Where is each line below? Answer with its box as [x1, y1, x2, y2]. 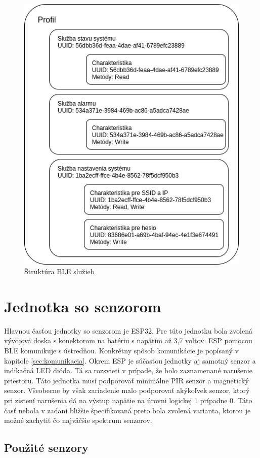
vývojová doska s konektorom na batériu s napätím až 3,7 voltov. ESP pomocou [4, 335, 252, 346]
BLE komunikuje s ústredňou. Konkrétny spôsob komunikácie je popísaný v [4, 345, 239, 356]
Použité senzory [4, 440, 89, 455]
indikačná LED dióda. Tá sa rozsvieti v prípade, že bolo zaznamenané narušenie [4, 365, 252, 376]
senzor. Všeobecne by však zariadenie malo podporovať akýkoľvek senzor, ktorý [4, 385, 250, 396]
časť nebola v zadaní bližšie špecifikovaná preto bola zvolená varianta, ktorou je [4, 405, 251, 415]
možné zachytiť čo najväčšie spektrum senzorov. [4, 415, 152, 426]
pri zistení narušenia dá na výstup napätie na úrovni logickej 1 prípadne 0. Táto [4, 395, 252, 405]
